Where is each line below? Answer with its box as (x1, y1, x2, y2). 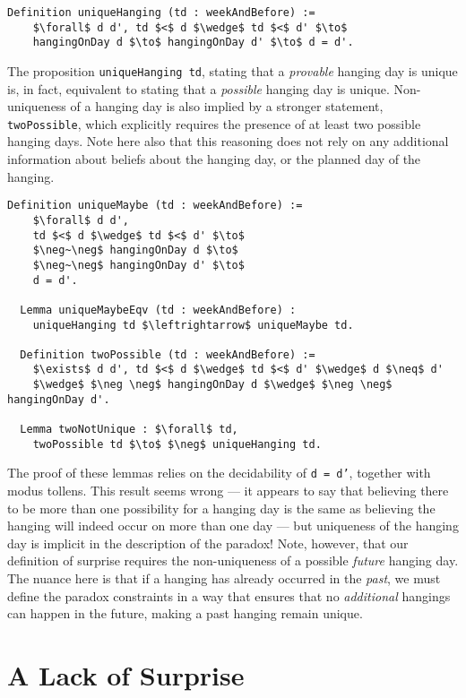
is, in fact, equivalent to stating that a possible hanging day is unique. (7, 79, 390, 98)
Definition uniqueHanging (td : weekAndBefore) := (7, 6, 315, 19)
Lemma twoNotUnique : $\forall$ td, (20, 423, 238, 436)
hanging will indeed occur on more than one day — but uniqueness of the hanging (7, 516, 459, 535)
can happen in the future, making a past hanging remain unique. (7, 604, 363, 623)
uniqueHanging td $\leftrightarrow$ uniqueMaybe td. (32, 318, 354, 332)
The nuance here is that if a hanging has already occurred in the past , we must (7, 569, 441, 588)
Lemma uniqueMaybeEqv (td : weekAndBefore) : (20, 303, 297, 316)
